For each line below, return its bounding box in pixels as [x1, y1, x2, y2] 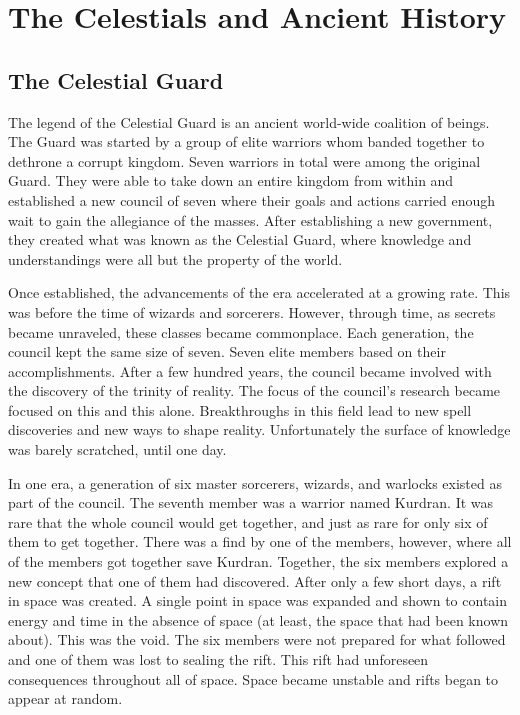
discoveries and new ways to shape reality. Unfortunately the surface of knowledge [8, 419, 511, 440]
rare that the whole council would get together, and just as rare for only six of [8, 511, 488, 532]
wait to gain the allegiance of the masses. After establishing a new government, [8, 209, 493, 230]
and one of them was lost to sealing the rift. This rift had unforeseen [8, 649, 429, 670]
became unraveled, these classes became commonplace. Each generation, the [8, 321, 474, 342]
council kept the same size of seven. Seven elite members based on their [8, 341, 446, 362]
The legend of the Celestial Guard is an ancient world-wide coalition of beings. [8, 111, 490, 132]
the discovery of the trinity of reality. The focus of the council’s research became [8, 380, 501, 401]
